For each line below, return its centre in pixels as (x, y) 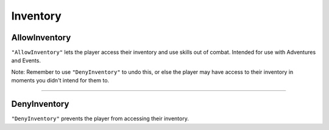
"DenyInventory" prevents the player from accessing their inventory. (100, 118)
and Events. (26, 60)
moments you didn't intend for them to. (60, 81)
